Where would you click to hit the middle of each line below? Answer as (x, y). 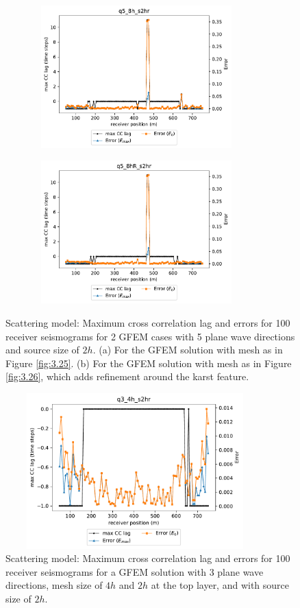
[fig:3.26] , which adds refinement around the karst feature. (127, 376)
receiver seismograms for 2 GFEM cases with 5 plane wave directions (150, 336)
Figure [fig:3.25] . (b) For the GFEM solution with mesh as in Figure (149, 363)
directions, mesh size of (54, 585)
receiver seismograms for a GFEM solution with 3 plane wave (135, 571)
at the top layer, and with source (220, 585)
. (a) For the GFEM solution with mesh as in (188, 350)
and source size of (42, 350)
